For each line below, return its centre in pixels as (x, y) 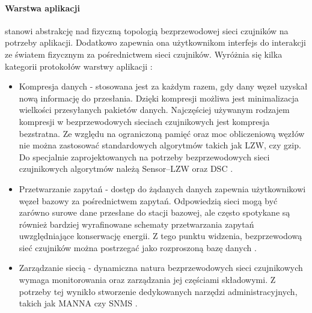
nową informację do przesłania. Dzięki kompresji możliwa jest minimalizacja (159, 98)
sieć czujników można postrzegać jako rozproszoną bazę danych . (138, 247)
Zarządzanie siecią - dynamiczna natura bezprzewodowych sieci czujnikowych (161, 268)
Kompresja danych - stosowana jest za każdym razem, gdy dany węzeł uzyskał (163, 86)
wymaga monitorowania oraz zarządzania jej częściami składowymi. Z (147, 280)
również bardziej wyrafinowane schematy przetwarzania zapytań (136, 224)
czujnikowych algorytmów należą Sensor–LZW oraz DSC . (126, 169)
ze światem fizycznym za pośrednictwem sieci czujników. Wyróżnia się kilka (144, 54)
